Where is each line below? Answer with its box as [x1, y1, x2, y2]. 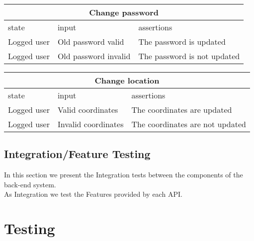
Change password [89, 6, 159, 18]
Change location [94, 75, 160, 86]
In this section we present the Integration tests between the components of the [4, 169, 243, 180]
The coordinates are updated [131, 104, 232, 115]
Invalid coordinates [57, 118, 124, 130]
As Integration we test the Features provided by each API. [4, 189, 182, 199]
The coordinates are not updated [131, 118, 246, 130]
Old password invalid [57, 50, 131, 62]
